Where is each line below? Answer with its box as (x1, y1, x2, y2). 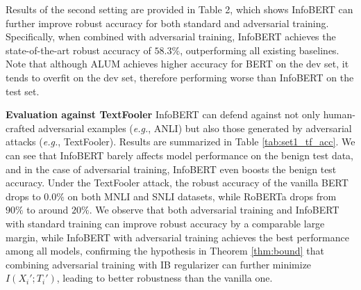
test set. (6, 83, 40, 98)
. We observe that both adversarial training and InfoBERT (89, 202, 339, 217)
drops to (6, 188, 41, 203)
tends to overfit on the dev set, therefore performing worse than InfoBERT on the (6, 70, 354, 84)
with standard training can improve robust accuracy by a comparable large (6, 216, 325, 230)
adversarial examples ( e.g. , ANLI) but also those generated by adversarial (38, 120, 352, 135)
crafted (6, 120, 35, 135)
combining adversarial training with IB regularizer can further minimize (6, 257, 312, 271)
